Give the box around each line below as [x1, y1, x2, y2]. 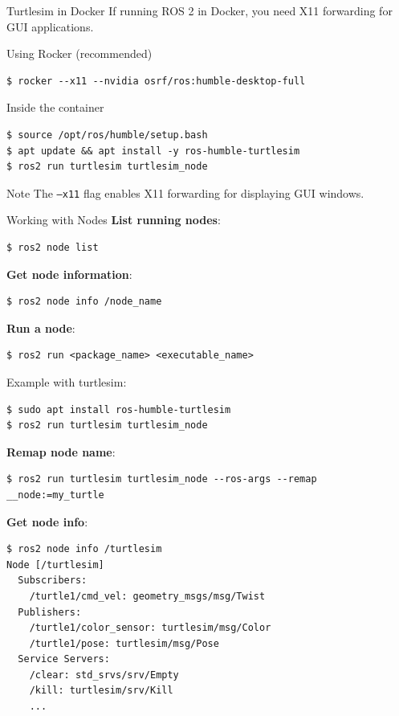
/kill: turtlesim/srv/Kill [29, 685, 173, 697]
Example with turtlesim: [6, 373, 127, 390]
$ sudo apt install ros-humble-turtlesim [6, 403, 231, 415]
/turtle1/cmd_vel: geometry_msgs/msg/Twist [29, 590, 266, 602]
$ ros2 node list [6, 242, 99, 253]
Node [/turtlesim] [6, 558, 104, 571]
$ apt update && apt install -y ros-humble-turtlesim [6, 145, 300, 157]
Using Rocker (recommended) [6, 45, 153, 62]
